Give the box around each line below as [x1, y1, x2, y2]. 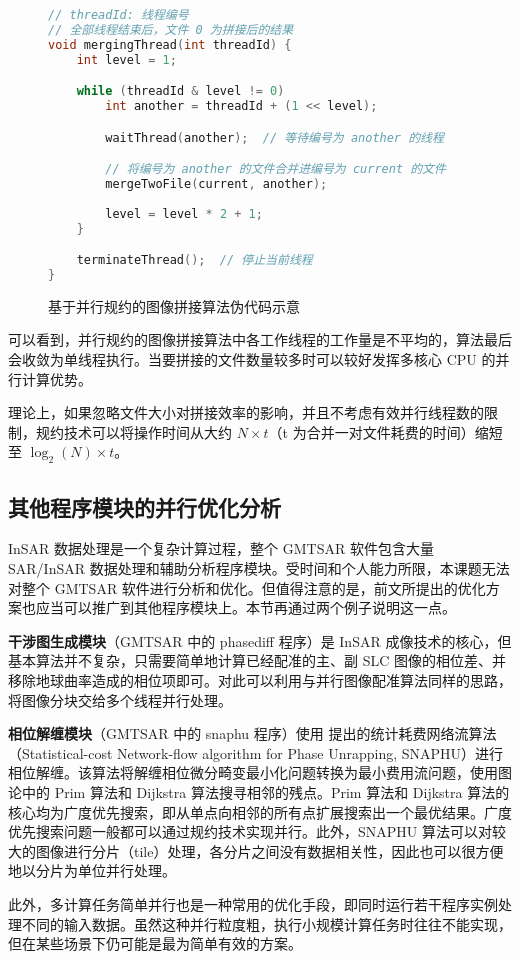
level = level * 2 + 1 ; [105, 206, 263, 221]
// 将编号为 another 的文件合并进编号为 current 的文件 [105, 162, 446, 177]
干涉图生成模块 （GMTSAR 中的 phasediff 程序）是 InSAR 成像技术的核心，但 [8, 630, 512, 651]
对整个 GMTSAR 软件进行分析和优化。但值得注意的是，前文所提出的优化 [8, 577, 486, 598]
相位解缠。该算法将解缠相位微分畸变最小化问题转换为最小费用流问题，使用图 [8, 762, 512, 783]
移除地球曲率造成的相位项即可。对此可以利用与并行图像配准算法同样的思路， [8, 670, 512, 690]
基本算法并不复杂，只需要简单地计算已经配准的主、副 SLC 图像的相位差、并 [8, 650, 506, 671]
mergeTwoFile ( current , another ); [105, 176, 328, 191]
